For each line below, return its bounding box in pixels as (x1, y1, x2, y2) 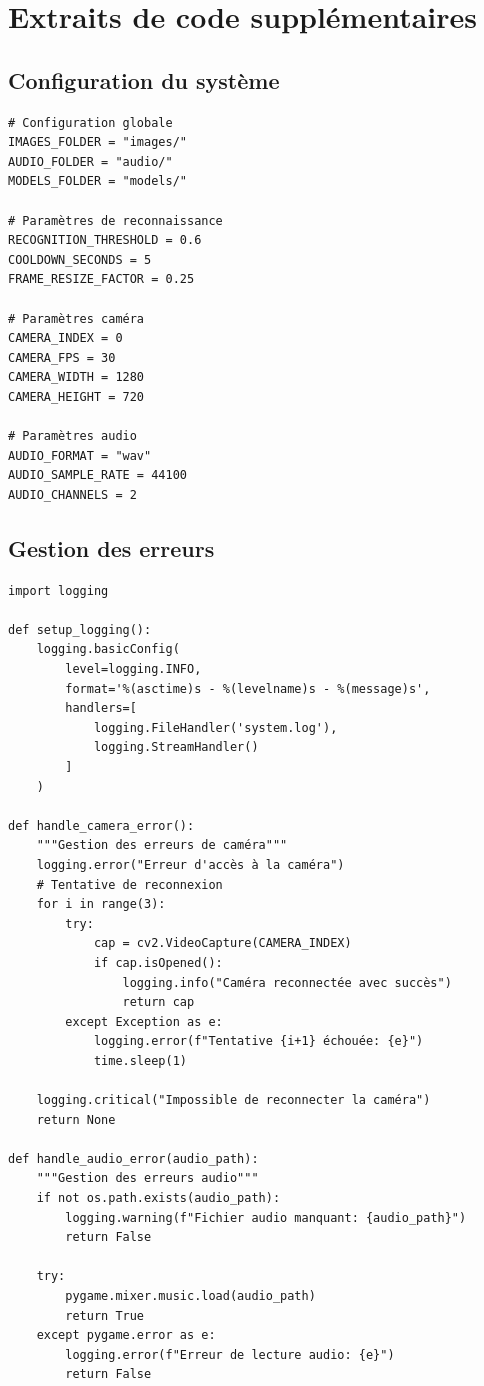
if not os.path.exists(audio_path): (36, 1191, 281, 1206)
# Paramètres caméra (8, 311, 145, 326)
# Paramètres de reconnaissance (8, 213, 223, 228)
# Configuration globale (8, 115, 173, 130)
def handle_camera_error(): (8, 818, 195, 833)
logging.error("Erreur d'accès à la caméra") (36, 857, 345, 872)
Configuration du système (8, 64, 280, 95)
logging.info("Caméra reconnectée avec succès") (122, 975, 452, 990)
